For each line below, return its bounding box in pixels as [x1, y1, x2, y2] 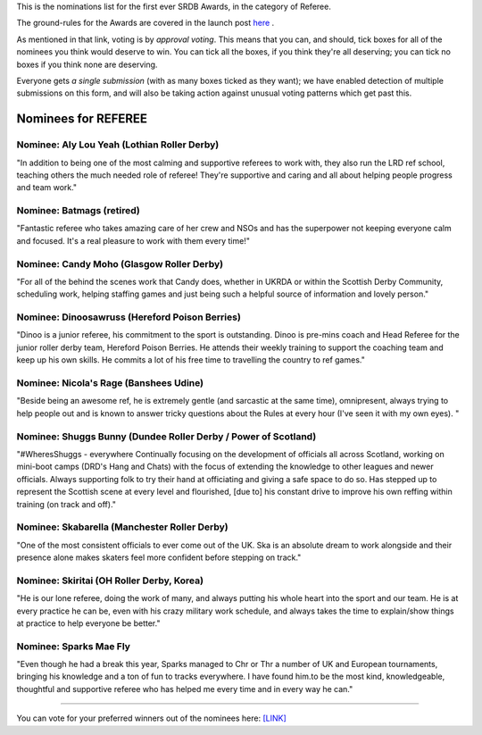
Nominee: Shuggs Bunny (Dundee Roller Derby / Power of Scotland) [16, 430, 317, 442]
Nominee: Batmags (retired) [16, 205, 140, 217]
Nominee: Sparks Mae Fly [16, 639, 131, 652]
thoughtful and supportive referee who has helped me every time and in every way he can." [16, 683, 353, 694]
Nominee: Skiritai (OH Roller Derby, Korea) [16, 574, 204, 587]
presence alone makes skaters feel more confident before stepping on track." [16, 552, 302, 563]
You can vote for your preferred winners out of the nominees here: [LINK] [16, 713, 287, 723]
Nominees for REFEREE [16, 112, 147, 127]
